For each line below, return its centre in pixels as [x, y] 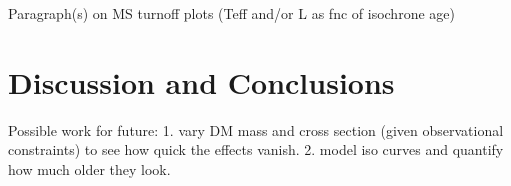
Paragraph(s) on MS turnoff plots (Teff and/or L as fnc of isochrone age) [231, 13]
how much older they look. [89, 168]
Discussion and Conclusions [201, 81]
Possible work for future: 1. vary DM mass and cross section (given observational [256, 129]
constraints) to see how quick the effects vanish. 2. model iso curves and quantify [256, 149]
